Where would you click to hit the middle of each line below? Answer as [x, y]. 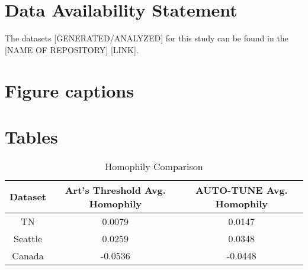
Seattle [28, 238]
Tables [31, 136]
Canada [28, 255]
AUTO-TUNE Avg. [241, 190]
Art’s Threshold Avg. [115, 190]
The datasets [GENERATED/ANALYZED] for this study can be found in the [147, 38]
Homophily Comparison [154, 166]
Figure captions [69, 90]
